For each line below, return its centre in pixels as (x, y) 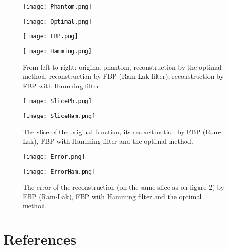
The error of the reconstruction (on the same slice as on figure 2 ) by (124, 187)
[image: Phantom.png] (57, 7)
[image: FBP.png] (50, 37)
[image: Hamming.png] (57, 51)
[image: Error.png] (54, 156)
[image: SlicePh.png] (57, 101)
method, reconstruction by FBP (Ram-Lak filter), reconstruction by (123, 76)
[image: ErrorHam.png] (59, 171)
